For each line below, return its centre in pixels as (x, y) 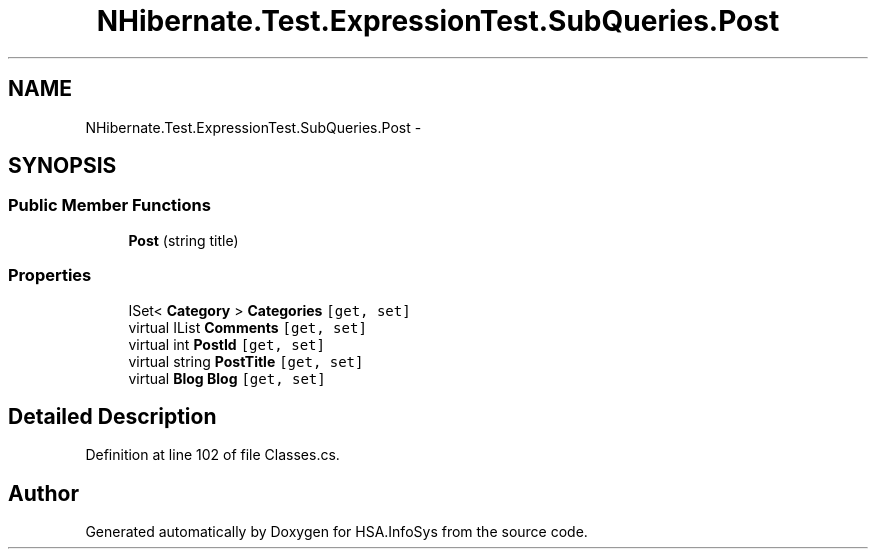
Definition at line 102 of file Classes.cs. (212, 455)
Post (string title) (183, 240)
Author (43, 493)
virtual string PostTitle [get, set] (246, 361)
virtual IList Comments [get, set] (247, 327)
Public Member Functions (109, 205)
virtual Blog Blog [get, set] (227, 378)
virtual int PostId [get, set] (226, 344)
